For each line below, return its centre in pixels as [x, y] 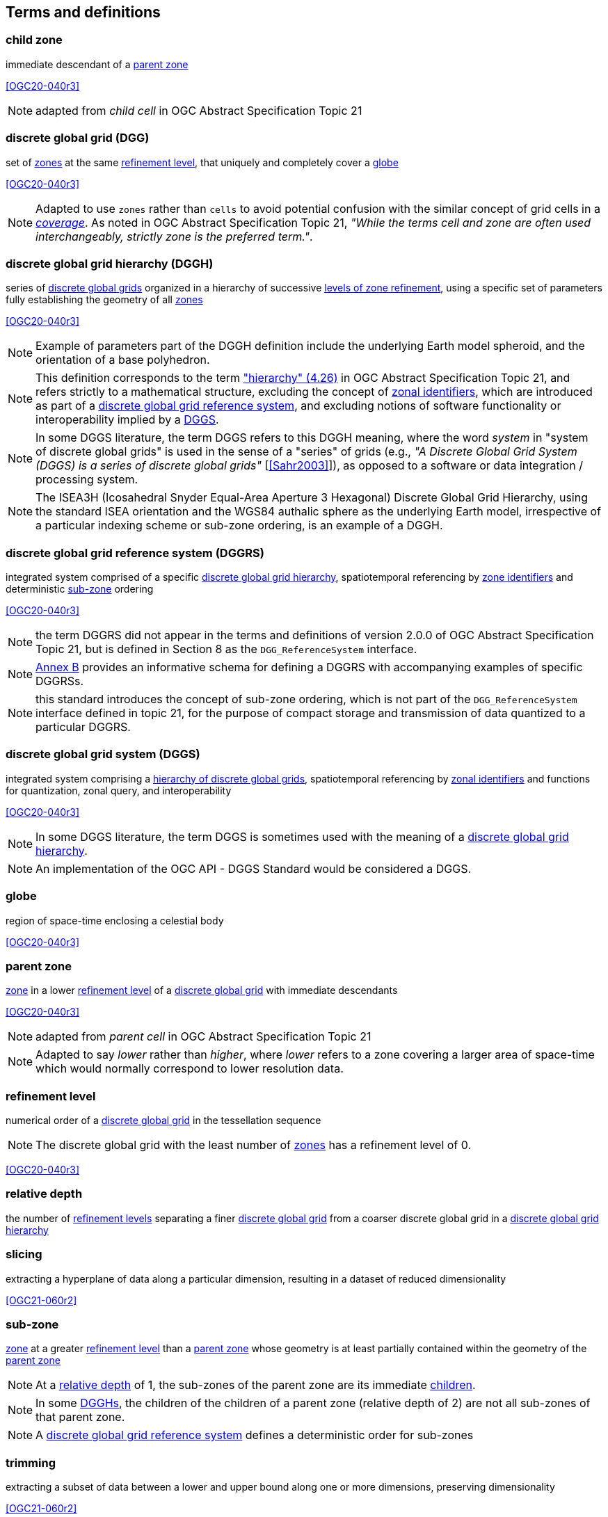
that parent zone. [80, 1417]
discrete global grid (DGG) [78, 138]
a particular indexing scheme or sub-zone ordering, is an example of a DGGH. [239, 525]
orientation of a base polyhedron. [123, 360]
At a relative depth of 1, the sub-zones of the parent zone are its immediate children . [256, 1385]
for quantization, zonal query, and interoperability [119, 790]
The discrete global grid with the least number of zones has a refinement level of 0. [254, 1145]
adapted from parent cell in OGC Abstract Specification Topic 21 [203, 1037]
